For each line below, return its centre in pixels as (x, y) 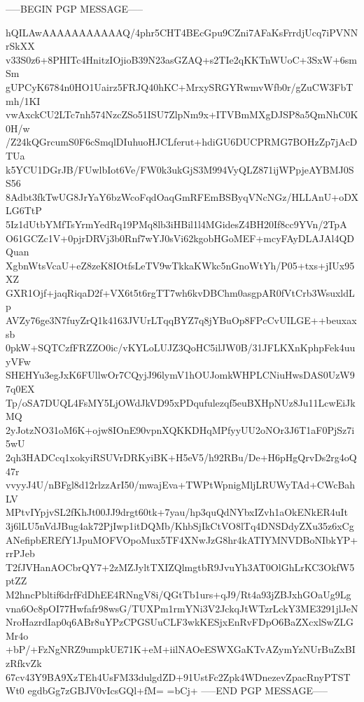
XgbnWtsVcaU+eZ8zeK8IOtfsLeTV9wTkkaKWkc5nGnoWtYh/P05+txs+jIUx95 (180, 265)
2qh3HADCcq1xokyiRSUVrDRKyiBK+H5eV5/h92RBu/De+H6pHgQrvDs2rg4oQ (181, 457)
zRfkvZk (24, 662)
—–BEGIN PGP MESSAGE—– (74, 8)
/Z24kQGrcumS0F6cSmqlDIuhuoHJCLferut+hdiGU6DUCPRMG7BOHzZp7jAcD (182, 142)
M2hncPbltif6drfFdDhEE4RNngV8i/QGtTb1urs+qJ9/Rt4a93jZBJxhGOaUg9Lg (178, 594)
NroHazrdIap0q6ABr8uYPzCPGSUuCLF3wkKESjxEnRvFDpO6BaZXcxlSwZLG (180, 622)
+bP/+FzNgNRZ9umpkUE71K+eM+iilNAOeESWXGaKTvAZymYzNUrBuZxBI (181, 649)
